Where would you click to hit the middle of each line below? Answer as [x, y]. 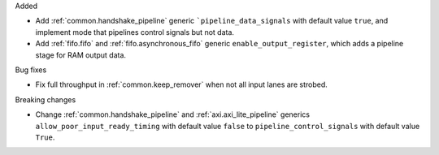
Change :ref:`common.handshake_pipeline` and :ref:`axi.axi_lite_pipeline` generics [173, 114]
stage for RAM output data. [80, 55]
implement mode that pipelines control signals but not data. [135, 32]
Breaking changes [46, 99]
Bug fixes [31, 70]
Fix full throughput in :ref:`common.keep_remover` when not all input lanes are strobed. [182, 84]
